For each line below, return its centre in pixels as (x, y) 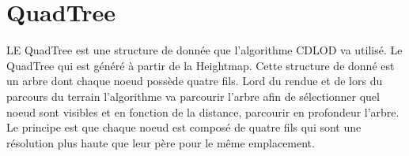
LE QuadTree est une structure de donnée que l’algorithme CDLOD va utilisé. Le (204, 50)
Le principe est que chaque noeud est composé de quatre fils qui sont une (184, 127)
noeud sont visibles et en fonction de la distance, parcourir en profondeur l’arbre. (203, 111)
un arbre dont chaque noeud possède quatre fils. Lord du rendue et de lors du (195, 81)
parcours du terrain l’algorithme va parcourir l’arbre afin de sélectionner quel (193, 96)
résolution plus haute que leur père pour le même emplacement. (161, 142)
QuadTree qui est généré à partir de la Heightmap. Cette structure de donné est (201, 65)
